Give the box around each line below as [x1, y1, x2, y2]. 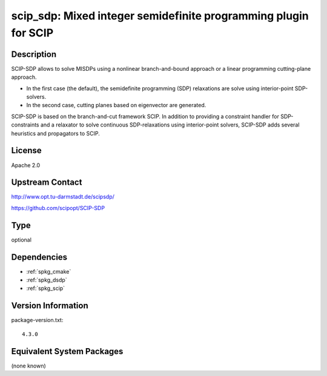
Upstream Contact [11, 177, 82, 188]
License [11, 145, 42, 156]
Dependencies [11, 252, 68, 262]
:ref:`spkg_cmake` [26, 268, 71, 275]
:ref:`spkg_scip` [26, 285, 65, 292]
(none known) [11, 362, 47, 369]
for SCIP [11, 26, 54, 39]
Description [11, 49, 57, 59]
